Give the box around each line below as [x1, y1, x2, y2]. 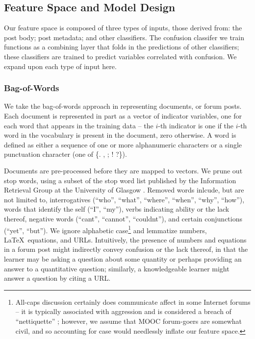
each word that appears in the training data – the [4, 120, 153, 130]
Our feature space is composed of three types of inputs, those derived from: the [4, 23, 242, 33]
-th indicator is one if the [158, 120, 233, 130]
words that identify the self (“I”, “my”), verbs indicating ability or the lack [4, 204, 229, 214]
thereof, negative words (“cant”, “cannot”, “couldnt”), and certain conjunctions [4, 213, 243, 223]
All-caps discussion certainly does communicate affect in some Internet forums [15, 296, 251, 307]
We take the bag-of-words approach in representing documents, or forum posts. [4, 101, 242, 111]
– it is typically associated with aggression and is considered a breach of [15, 306, 231, 316]
